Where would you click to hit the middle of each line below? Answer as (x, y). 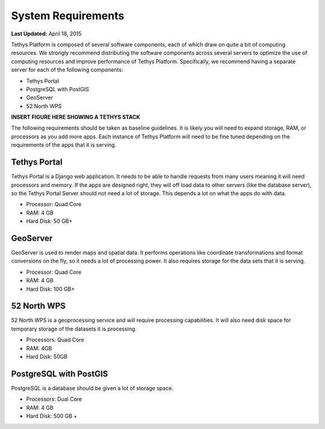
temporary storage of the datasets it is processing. (74, 329)
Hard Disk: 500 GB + (52, 416)
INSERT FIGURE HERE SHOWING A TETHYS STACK (76, 117)
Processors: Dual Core (54, 399)
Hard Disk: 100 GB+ (51, 289)
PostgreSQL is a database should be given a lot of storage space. (92, 388)
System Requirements (68, 16)
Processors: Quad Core (55, 340)
